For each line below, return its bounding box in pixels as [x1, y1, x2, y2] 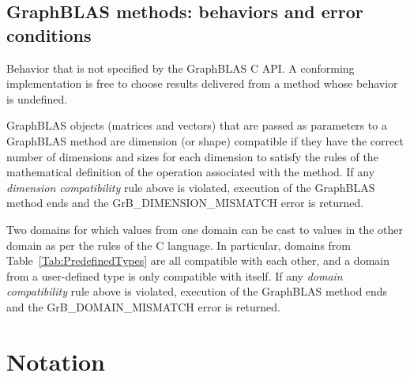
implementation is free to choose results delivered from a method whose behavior [6, 75, 398, 92]
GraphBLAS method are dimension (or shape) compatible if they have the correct [6, 132, 404, 149]
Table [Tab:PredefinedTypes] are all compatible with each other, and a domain [6, 252, 389, 269]
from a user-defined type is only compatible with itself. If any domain [6, 267, 343, 284]
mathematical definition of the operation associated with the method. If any [6, 164, 375, 180]
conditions [6, 22, 92, 47]
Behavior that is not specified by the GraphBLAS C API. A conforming [6, 59, 355, 76]
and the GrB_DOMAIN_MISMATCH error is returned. [6, 298, 280, 315]
